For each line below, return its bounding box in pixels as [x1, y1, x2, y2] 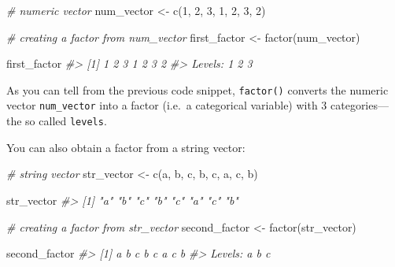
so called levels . [25, 113, 107, 129]
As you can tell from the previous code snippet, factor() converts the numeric [6, 81, 389, 98]
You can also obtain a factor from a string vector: [6, 139, 245, 155]
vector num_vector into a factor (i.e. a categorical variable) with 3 [6, 97, 327, 113]
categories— [330, 97, 389, 113]
